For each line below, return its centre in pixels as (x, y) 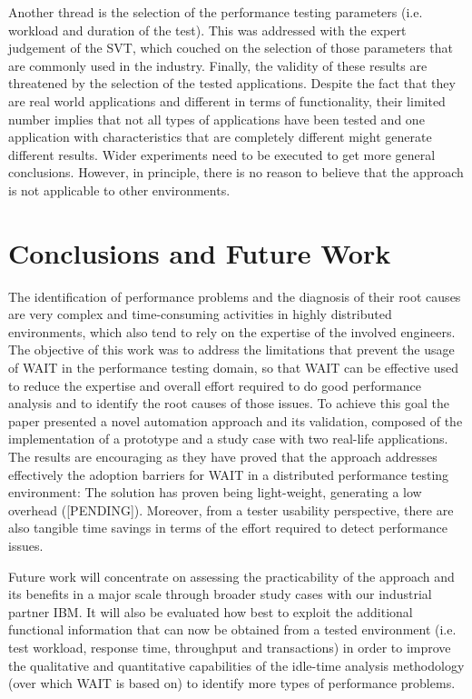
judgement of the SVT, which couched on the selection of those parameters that (231, 48)
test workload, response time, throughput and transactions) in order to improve (230, 647)
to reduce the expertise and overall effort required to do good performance (215, 385)
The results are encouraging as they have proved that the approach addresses (223, 456)
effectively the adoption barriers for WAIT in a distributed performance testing (229, 474)
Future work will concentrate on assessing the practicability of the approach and (231, 576)
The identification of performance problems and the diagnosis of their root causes (235, 296)
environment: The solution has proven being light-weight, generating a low (215, 492)
